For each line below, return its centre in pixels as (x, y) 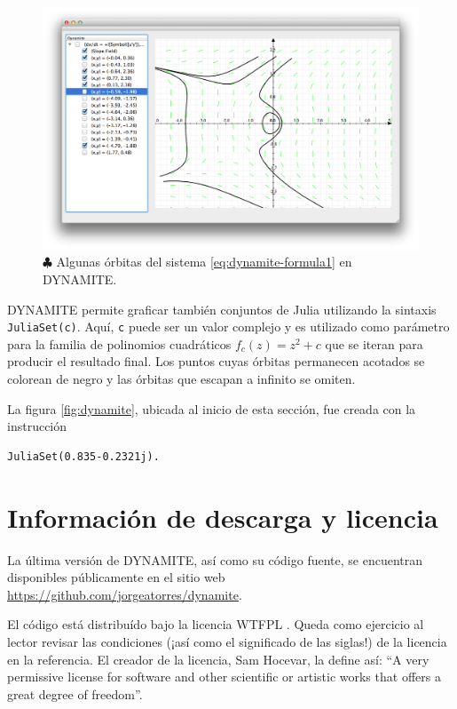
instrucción (37, 426)
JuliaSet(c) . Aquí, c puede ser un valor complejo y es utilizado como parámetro (228, 327)
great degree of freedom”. (75, 693)
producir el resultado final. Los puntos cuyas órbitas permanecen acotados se (216, 361)
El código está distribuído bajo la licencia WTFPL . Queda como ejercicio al (216, 624)
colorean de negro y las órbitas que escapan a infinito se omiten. (181, 379)
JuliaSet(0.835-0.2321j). (83, 456)
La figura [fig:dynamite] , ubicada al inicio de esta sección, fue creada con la (212, 408)
